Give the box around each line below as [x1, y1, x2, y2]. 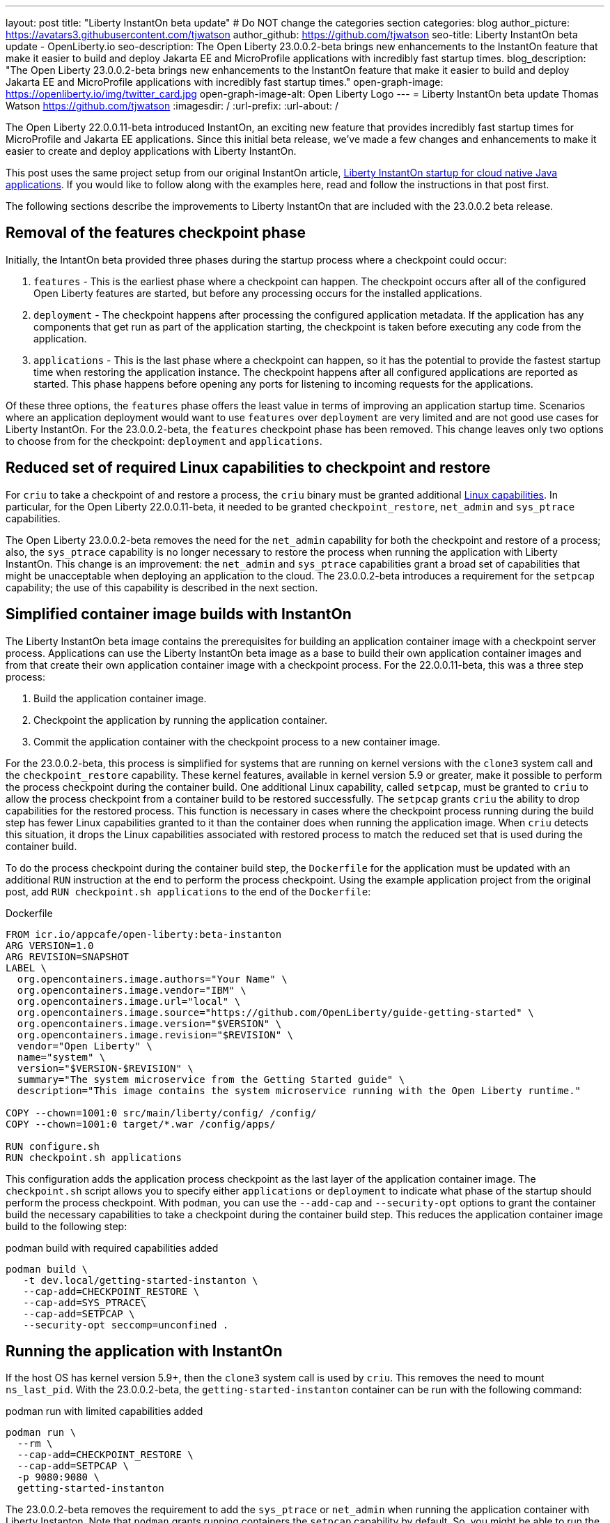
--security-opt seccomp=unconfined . [23, 1319, 229, 1331]
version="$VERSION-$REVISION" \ [17, 1062, 194, 1074]
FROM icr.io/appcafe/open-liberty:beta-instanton [6, 928, 282, 940]
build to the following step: [6, 1220, 127, 1232]
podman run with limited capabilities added [6, 1405, 203, 1418]
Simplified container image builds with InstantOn [6, 605, 352, 623]
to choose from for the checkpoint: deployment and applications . [6, 434, 322, 447]
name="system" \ [17, 1051, 106, 1063]
